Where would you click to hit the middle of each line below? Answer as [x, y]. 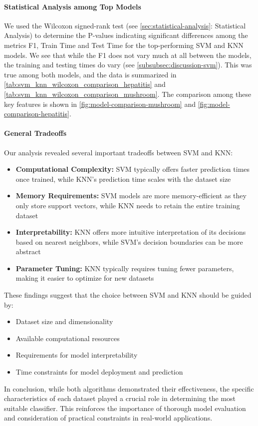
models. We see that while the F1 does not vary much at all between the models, [128, 55]
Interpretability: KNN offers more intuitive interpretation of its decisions [131, 232]
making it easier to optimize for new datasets [85, 278]
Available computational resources [68, 338]
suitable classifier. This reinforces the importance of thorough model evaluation [125, 408]
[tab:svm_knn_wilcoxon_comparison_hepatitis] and [85, 84]
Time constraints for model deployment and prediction [99, 372]
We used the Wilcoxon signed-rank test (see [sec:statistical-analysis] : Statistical [125, 25]
